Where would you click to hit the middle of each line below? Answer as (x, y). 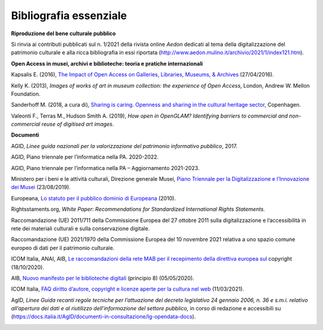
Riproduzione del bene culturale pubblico (63, 33)
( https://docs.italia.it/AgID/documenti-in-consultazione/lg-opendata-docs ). (103, 317)
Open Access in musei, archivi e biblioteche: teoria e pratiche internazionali (107, 63)
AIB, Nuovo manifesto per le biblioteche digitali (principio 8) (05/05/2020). (103, 278)
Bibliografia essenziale (69, 16)
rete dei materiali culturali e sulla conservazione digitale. (80, 228)
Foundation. (26, 94)
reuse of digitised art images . (78, 124)
